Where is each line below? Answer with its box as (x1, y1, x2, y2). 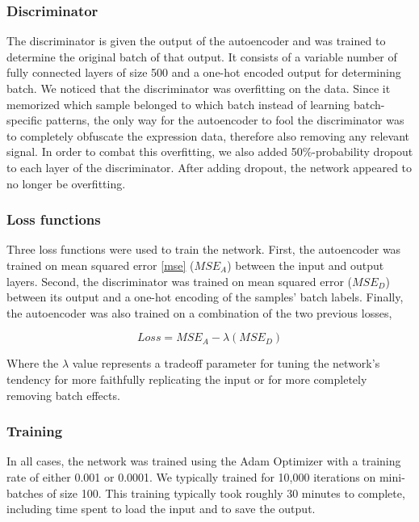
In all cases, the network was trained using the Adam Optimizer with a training (6, 453, 401, 469)
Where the (6, 355, 59, 372)
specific (6, 112, 43, 128)
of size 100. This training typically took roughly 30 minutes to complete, (47, 484, 405, 501)
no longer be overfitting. (6, 175, 126, 192)
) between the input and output (227, 256, 384, 273)
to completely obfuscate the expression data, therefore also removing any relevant (6, 127, 410, 144)
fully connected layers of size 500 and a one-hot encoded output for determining (6, 64, 401, 81)
